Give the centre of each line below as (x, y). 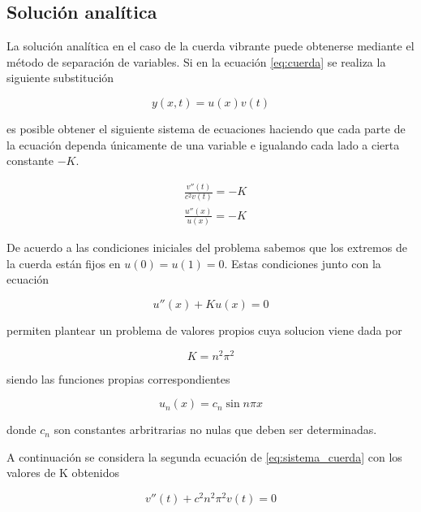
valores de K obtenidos (63, 473)
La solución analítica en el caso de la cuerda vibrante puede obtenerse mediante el (210, 46)
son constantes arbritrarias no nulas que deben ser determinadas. (215, 430)
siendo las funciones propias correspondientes (118, 378)
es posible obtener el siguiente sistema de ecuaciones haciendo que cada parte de (206, 128)
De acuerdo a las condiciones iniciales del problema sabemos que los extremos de (207, 247)
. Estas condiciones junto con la (303, 263)
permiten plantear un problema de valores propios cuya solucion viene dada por (204, 330)
